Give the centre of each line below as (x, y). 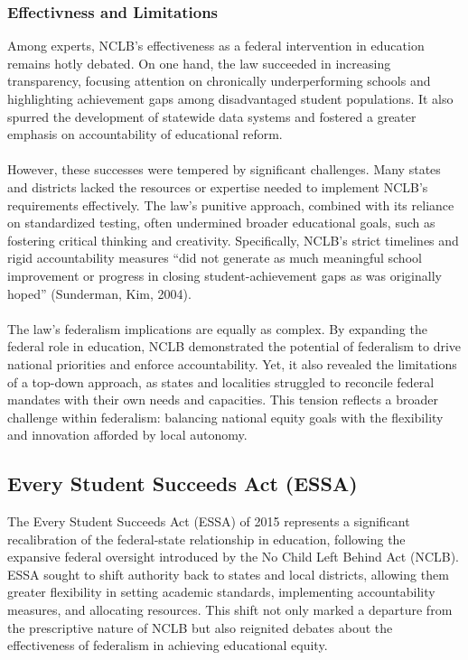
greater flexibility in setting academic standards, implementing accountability (221, 592)
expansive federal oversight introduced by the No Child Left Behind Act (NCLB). (233, 557)
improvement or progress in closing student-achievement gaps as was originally (225, 275)
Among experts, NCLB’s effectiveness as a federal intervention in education (216, 46)
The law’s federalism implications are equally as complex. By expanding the (217, 328)
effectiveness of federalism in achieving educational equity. (168, 645)
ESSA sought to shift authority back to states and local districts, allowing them (228, 574)
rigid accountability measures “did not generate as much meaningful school (215, 258)
